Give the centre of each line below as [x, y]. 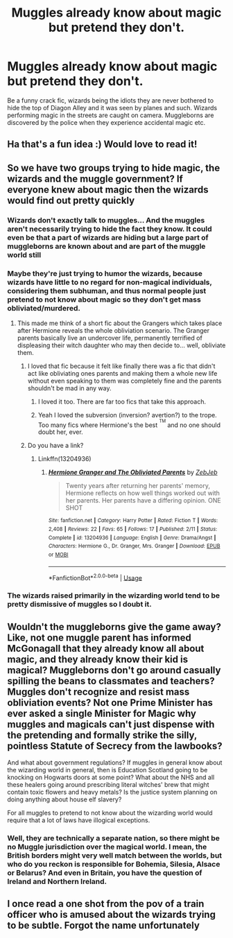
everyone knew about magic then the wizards [108, 190]
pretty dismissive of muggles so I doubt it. [79, 605]
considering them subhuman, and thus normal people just [107, 290]
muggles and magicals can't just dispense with [111, 724]
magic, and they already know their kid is [98, 659]
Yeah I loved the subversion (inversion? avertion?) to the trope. [127, 415]
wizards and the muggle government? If [95, 179]
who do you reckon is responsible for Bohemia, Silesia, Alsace [114, 865]
